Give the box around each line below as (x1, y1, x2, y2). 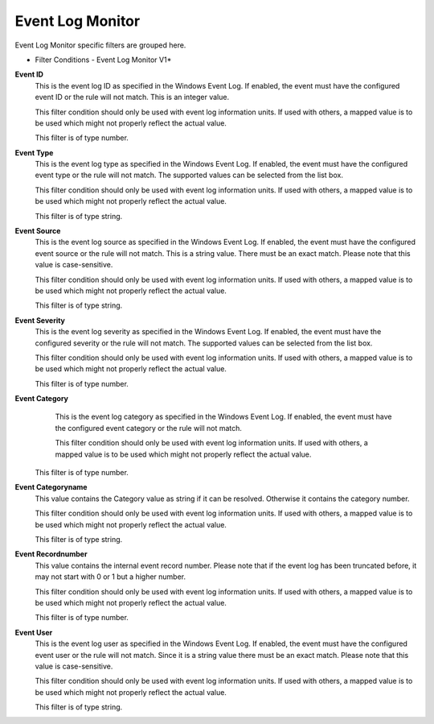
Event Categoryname (14, 482, 88, 492)
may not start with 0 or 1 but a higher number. (35, 572, 186, 581)
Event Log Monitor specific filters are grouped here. (14, 40, 186, 50)
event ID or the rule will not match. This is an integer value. (35, 93, 229, 102)
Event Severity (14, 315, 66, 325)
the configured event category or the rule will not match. (55, 423, 243, 432)
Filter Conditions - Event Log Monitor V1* (35, 55, 172, 64)
